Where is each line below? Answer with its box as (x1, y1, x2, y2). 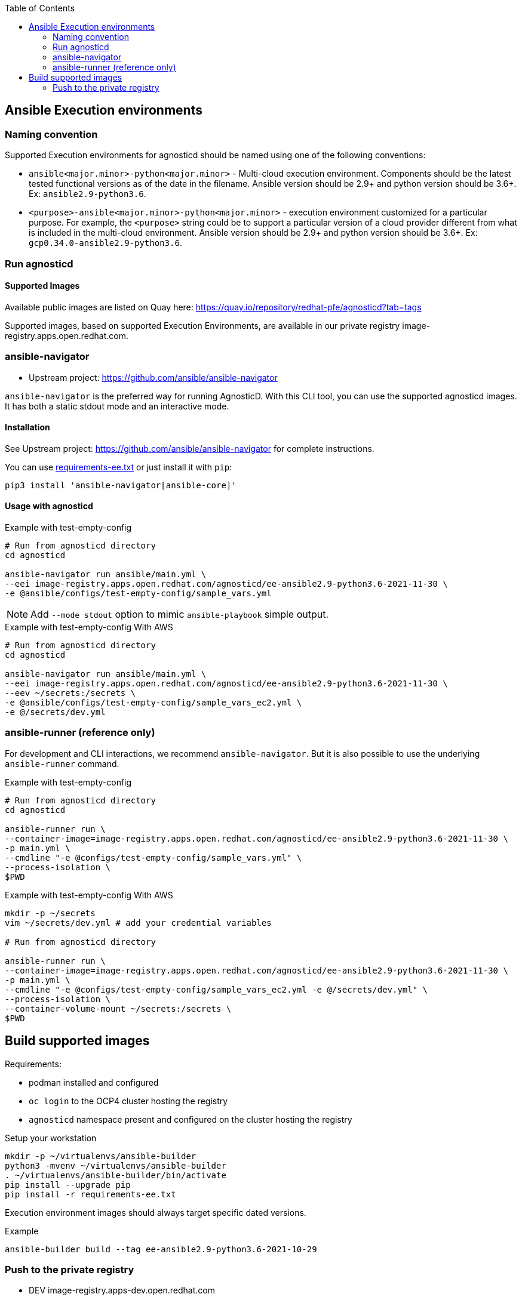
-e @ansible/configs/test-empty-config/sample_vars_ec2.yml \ (5, 698, 302, 707)
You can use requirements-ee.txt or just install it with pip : (5, 461, 232, 472)
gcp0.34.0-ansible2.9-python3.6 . (29, 238, 182, 248)
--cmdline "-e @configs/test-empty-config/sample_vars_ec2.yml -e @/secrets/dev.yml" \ (5, 984, 428, 994)
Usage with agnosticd (5, 501, 93, 512)
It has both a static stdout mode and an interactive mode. (5, 401, 229, 411)
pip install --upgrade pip (5, 1179, 131, 1190)
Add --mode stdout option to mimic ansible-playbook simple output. (30, 608, 329, 620)
